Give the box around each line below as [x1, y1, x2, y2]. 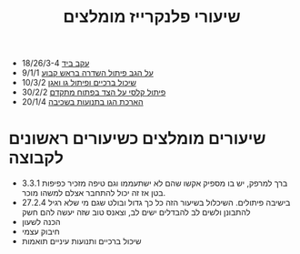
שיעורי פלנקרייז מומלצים [63, 6, 241, 27]
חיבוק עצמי [21, 226, 60, 238]
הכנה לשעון [21, 217, 61, 228]
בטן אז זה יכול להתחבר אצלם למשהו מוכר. [21, 188, 165, 198]
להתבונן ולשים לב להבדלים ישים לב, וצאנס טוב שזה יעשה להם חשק [21, 207, 251, 218]
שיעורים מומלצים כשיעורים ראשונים [8, 128, 266, 149]
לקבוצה [8, 147, 65, 168]
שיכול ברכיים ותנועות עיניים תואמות [21, 236, 142, 247]
